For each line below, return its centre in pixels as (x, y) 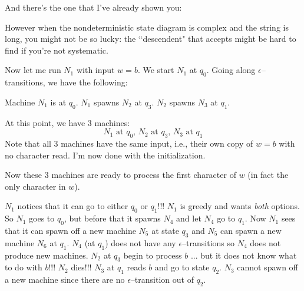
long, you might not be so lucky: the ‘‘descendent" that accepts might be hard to (151, 39)
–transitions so (209, 242)
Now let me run (33, 70)
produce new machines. (47, 255)
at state (165, 230)
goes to (42, 218)
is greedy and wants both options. (240, 206)
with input (95, 70)
